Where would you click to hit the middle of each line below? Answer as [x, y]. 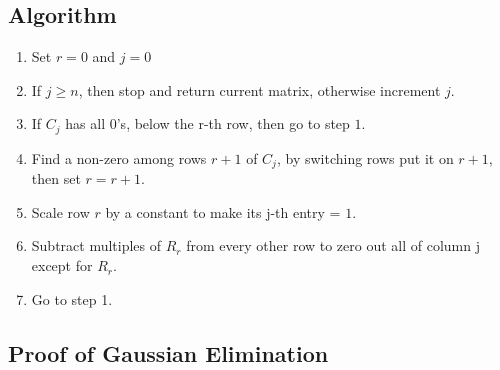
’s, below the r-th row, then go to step [233, 123]
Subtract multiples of [96, 245]
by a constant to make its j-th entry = [223, 211]
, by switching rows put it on [365, 157]
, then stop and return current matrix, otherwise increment [259, 89]
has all [85, 123]
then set [56, 178]
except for [62, 265]
